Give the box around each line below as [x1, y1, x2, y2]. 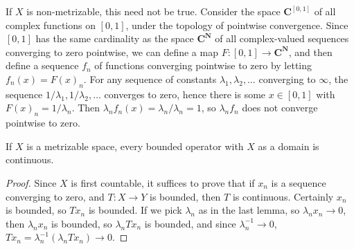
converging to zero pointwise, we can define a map [6, 44, 218, 59]
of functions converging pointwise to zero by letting [94, 58, 312, 73]
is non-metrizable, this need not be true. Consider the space [26, 4, 281, 18]
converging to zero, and [6, 189, 105, 203]
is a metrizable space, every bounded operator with [26, 138, 244, 153]
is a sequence [271, 175, 326, 190]
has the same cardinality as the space [35, 31, 194, 46]
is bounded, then [150, 189, 221, 203]
